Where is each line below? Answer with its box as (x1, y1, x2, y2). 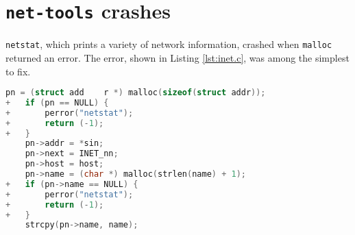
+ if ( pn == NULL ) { (5, 97, 109, 108)
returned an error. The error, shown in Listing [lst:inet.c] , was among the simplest (5, 50, 350, 64)
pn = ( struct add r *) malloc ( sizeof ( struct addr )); (5, 88, 266, 98)
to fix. (5, 64, 31, 78)
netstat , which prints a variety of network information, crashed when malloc (5, 37, 332, 51)
